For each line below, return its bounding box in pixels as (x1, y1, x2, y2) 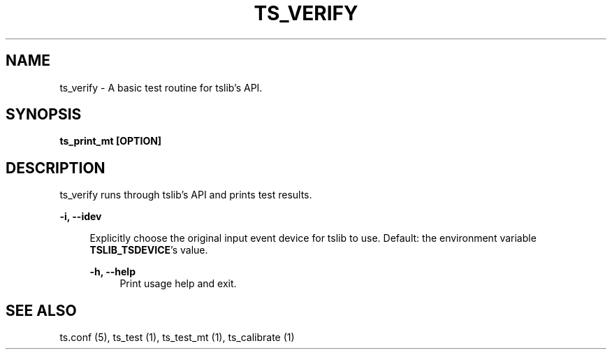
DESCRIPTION (6, 159, 105, 177)
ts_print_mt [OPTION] (59, 135, 162, 147)
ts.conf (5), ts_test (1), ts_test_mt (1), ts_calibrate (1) (59, 331, 295, 344)
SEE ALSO (6, 301, 77, 319)
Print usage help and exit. (119, 277, 237, 290)
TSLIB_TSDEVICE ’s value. (89, 244, 208, 256)
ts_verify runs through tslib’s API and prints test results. (59, 189, 312, 201)
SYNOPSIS (6, 106, 82, 124)
